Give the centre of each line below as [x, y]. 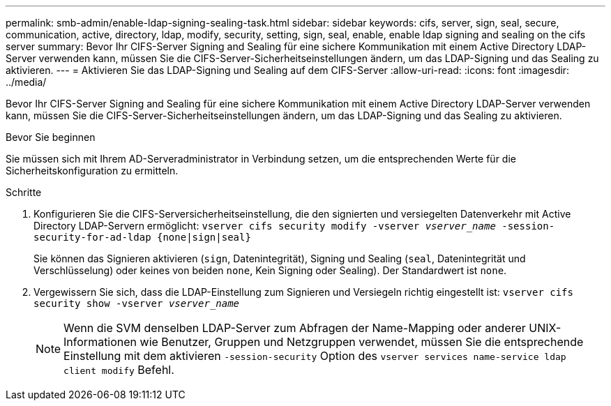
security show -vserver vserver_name [137, 303]
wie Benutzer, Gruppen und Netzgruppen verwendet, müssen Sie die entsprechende [362, 342]
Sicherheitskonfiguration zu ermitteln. [92, 171]
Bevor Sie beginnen [51, 137]
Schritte [24, 192]
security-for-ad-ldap [92, 237]
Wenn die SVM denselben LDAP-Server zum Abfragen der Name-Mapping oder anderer [295, 328]
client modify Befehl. [119, 370]
